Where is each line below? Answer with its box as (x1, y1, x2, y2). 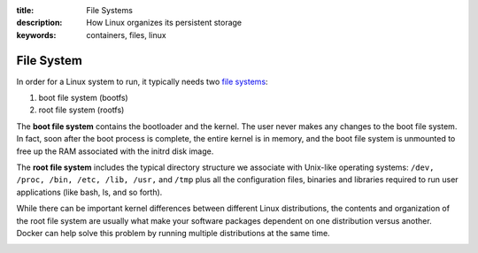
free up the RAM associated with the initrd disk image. (16, 146, 214, 157)
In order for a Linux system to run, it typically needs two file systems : (16, 76, 269, 87)
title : (16, 5, 35, 15)
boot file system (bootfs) (38, 93, 128, 103)
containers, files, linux (86, 29, 167, 40)
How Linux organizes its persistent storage (86, 18, 243, 28)
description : (16, 18, 63, 28)
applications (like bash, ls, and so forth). (16, 187, 163, 197)
